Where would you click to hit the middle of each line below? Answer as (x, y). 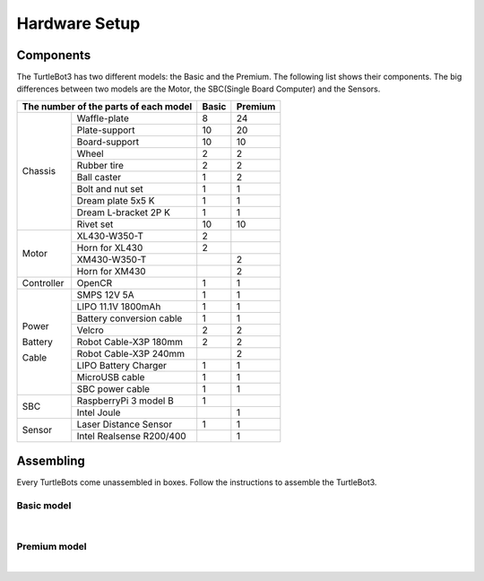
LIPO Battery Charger (122, 365)
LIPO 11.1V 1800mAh (119, 307)
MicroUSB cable (111, 377)
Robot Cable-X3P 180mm (130, 342)
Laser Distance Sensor (125, 424)
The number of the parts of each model (107, 106)
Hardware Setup (78, 23)
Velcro (91, 330)
